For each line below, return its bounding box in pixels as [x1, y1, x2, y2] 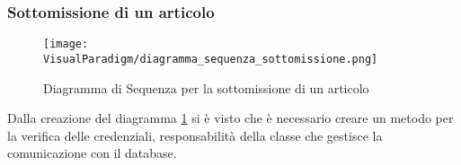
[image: [43, 38, 89, 51]
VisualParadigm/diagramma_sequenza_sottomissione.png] [43, 52, 378, 65]
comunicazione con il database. [7, 143, 177, 162]
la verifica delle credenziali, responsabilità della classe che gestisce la [7, 126, 383, 144]
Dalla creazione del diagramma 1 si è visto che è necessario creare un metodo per [7, 109, 454, 127]
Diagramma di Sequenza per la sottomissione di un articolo [43, 78, 369, 97]
